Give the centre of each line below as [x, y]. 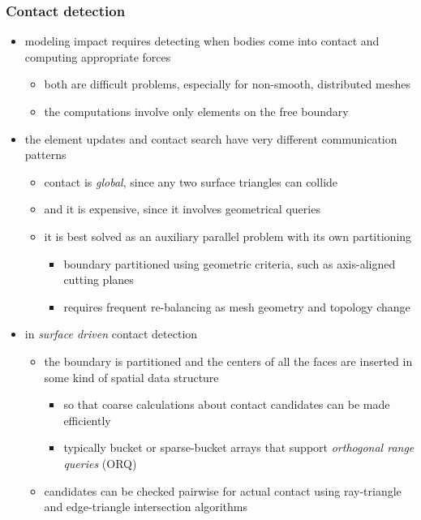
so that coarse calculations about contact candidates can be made [227, 404]
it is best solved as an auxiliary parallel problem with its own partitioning [228, 236]
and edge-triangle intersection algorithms [146, 507]
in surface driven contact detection [111, 334]
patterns [45, 155]
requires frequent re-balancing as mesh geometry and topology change [237, 306]
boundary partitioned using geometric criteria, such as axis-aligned [230, 263]
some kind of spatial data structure [131, 377]
